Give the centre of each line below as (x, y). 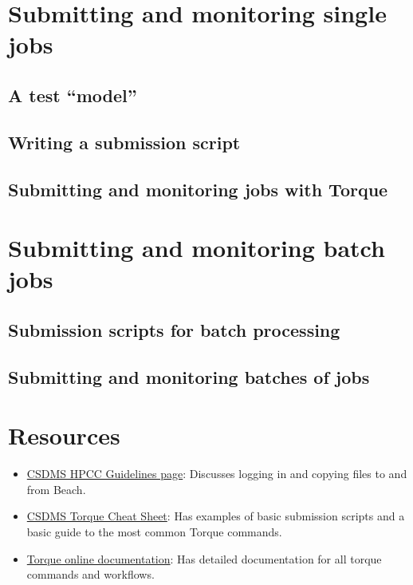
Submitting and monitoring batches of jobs (189, 376)
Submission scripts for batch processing (174, 329)
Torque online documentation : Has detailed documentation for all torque (204, 558)
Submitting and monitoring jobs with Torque (198, 189)
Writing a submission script (124, 142)
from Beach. (56, 489)
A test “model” (73, 95)
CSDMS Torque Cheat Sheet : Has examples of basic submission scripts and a (216, 516)
